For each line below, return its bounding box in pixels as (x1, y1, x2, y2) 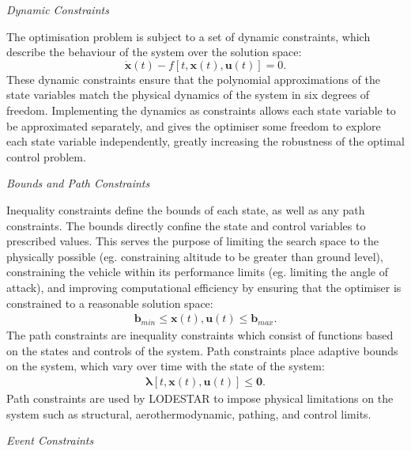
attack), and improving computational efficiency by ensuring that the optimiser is (6, 279, 402, 295)
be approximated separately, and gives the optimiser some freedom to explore (6, 117, 381, 134)
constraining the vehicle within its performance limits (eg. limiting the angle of (6, 263, 388, 280)
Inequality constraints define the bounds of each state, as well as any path (6, 201, 365, 218)
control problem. (6, 148, 86, 165)
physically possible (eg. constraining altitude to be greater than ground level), (6, 248, 383, 264)
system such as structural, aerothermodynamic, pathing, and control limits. (6, 405, 371, 422)
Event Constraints (6, 432, 94, 449)
